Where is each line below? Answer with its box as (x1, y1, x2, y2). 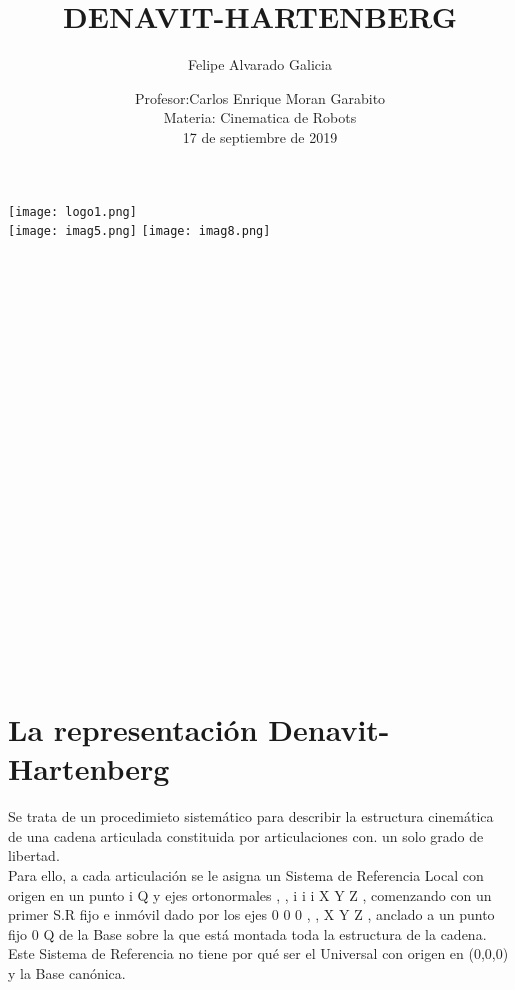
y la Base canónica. (8, 962, 126, 983)
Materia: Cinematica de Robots (163, 107, 357, 128)
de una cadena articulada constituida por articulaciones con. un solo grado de (8, 825, 484, 846)
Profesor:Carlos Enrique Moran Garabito (134, 87, 386, 108)
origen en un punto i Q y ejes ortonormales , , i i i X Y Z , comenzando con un (8, 884, 492, 905)
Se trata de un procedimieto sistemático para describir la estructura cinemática (8, 806, 494, 827)
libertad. (8, 845, 60, 866)
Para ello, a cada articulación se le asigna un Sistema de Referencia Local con (8, 864, 484, 885)
